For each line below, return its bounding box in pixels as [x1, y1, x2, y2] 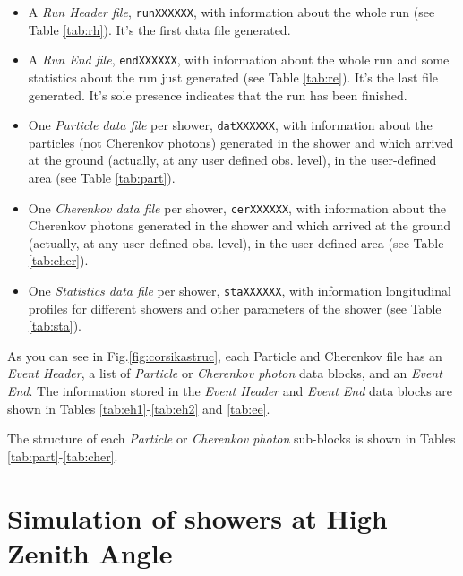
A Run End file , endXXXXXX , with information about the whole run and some [28, 50, 450, 69]
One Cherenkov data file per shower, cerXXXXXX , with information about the [28, 198, 446, 217]
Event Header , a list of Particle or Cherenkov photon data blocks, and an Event [7, 364, 442, 383]
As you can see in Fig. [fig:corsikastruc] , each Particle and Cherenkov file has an [7, 346, 442, 365]
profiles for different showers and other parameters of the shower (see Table [28, 298, 442, 317]
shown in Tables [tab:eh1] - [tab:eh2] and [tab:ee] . [7, 399, 270, 417]
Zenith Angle [7, 534, 173, 571]
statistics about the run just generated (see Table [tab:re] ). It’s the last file [28, 67, 439, 86]
